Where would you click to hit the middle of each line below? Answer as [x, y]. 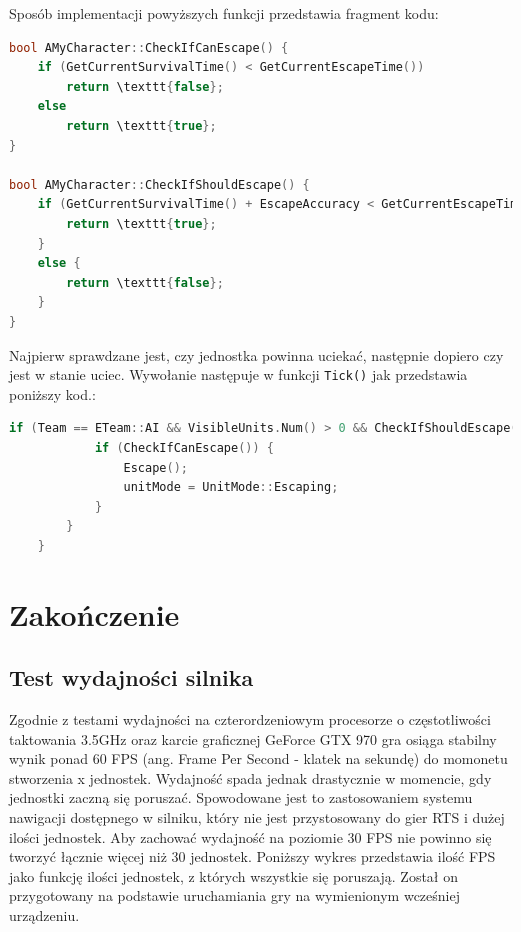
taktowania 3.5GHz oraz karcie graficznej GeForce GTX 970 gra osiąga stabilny [253, 738]
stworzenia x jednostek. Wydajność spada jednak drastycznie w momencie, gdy [250, 777]
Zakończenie [94, 613]
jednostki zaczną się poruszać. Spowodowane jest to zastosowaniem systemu [241, 797]
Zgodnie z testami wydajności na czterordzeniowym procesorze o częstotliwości [250, 719]
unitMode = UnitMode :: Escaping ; [231, 487]
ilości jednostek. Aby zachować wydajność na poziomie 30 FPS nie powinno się [250, 836]
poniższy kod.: [52, 393]
